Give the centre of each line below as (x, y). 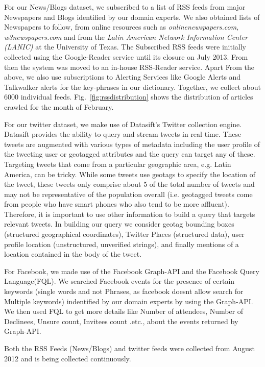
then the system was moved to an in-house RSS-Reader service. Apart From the (129, 67)
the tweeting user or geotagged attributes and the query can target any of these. (130, 154)
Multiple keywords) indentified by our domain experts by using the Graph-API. (129, 301)
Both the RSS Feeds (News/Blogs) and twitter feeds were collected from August (129, 348)
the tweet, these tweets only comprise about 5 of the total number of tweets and (129, 184)
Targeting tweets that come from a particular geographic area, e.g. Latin (118, 164)
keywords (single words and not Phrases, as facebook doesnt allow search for (124, 291)
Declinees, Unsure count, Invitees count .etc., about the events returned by (121, 321)
